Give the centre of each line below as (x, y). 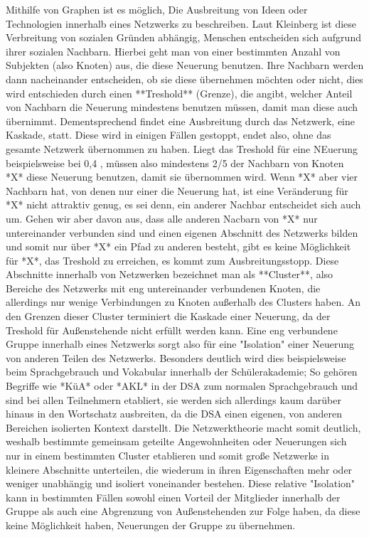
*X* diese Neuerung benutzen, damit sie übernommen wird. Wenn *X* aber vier (182, 177)
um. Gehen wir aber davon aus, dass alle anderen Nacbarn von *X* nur (162, 218)
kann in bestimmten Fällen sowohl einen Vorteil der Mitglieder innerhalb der (173, 497)
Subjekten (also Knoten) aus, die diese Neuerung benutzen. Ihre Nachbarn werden (185, 65)
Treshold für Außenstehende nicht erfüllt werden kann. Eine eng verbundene (172, 330)
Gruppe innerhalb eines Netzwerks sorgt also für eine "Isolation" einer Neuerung (180, 344)
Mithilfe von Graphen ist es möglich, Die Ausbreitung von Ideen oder (157, 9)
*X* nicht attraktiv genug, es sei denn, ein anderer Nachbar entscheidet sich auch (183, 204)
